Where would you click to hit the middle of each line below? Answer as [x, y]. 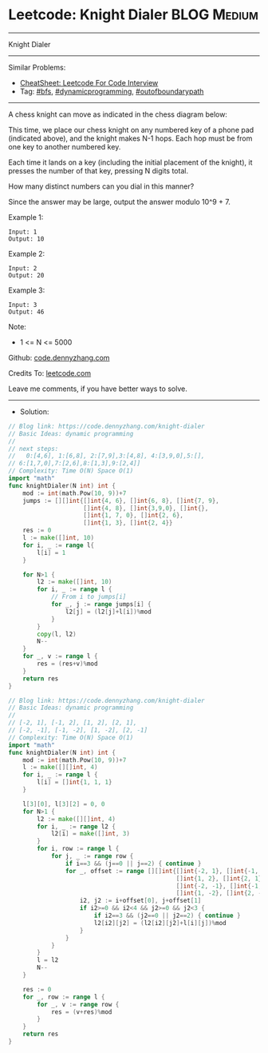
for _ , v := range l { [60, 656]
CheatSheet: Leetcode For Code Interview [89, 82]
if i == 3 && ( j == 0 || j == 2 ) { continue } [133, 864]
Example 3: [27, 290]
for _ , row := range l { [64, 997]
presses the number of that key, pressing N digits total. [99, 170]
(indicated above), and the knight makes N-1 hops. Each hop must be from [130, 138]
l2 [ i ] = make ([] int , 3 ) [90, 834]
